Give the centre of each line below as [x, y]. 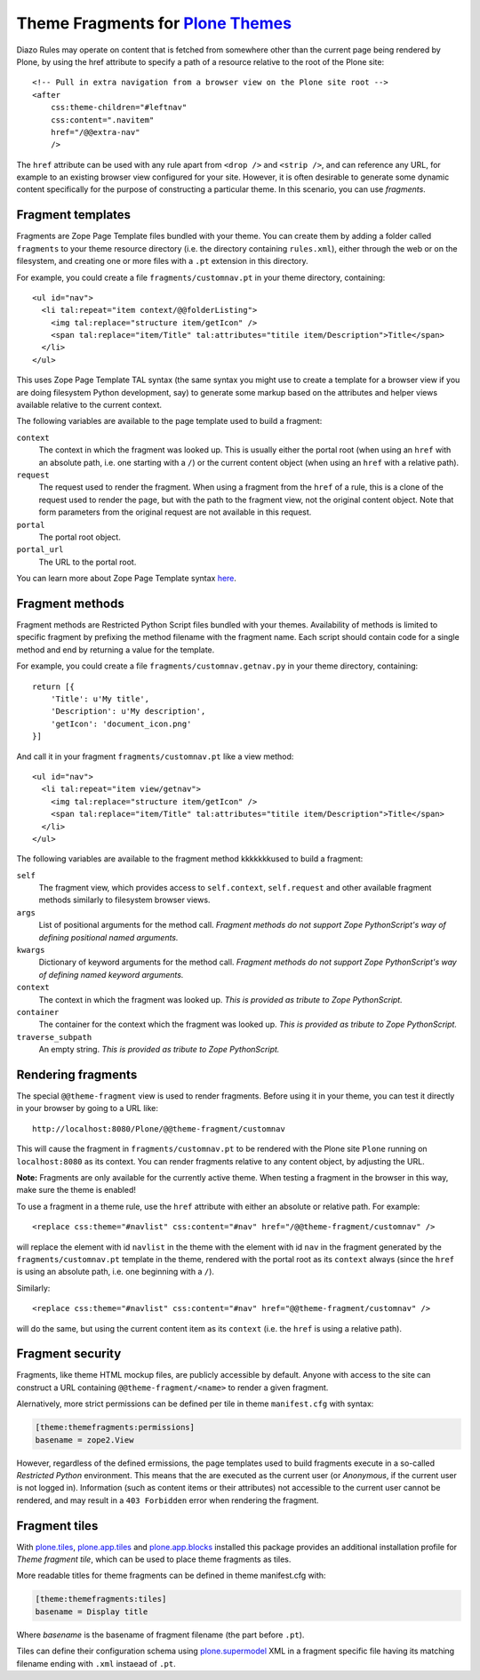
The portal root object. [80, 537]
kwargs [31, 950]
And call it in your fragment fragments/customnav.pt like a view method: [155, 756]
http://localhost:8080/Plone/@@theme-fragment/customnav [159, 1128]
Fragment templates [74, 215]
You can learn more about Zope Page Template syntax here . [127, 579]
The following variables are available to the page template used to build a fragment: [169, 421]
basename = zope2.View [84, 1440]
